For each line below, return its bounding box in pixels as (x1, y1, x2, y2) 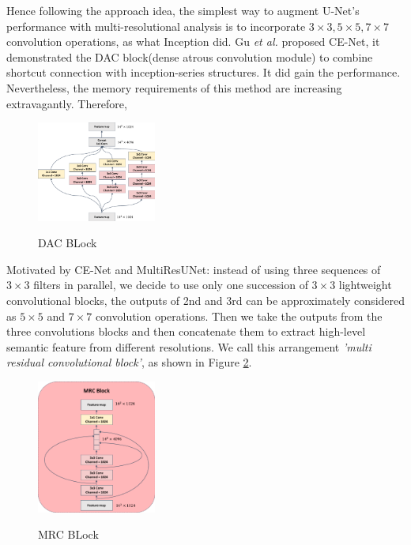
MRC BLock (38, 526, 99, 543)
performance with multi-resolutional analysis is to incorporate (6, 17, 306, 34)
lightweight (338, 276, 392, 293)
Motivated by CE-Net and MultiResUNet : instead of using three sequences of (6, 261, 381, 277)
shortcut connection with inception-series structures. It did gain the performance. (6, 64, 401, 81)
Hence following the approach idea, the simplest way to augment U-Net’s (6, 2, 360, 18)
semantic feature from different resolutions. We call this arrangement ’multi (6, 338, 371, 355)
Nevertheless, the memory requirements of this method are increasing (6, 79, 342, 96)
